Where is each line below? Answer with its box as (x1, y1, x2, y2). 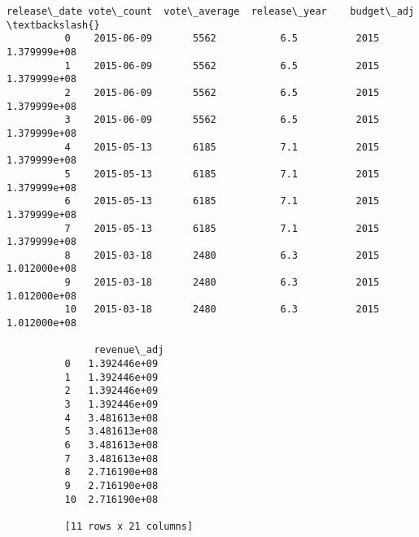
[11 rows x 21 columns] (64, 520, 194, 532)
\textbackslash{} (7, 19, 100, 31)
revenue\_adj (94, 344, 164, 356)
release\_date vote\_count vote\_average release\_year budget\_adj (7, 6, 415, 17)
